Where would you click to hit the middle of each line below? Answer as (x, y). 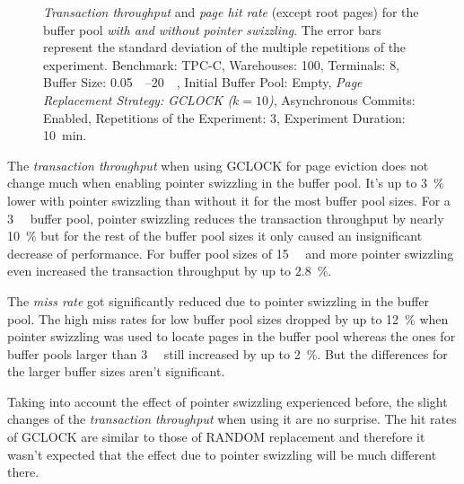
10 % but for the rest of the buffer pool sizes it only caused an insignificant (215, 236)
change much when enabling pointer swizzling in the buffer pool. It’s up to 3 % (226, 183)
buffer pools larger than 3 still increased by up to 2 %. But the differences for (228, 353)
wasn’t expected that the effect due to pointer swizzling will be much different (222, 454)
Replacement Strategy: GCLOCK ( (138, 99)
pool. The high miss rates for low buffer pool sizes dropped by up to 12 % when (228, 318)
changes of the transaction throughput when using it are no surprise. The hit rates (232, 419)
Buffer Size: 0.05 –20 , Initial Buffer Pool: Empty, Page (203, 82)
